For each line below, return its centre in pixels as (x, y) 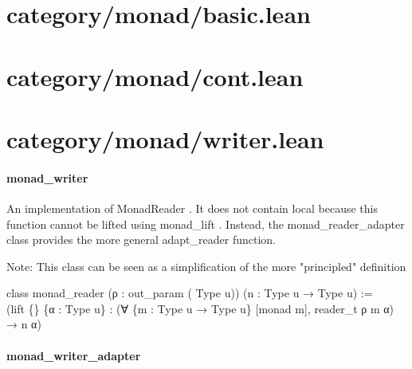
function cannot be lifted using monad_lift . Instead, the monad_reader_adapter (206, 224)
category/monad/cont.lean (155, 76)
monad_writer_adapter (74, 355)
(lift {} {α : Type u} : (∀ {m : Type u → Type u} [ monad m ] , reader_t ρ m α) (200, 308)
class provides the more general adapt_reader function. (141, 239)
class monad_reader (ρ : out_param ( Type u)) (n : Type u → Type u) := (190, 293)
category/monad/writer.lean (165, 138)
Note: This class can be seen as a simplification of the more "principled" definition (206, 266)
